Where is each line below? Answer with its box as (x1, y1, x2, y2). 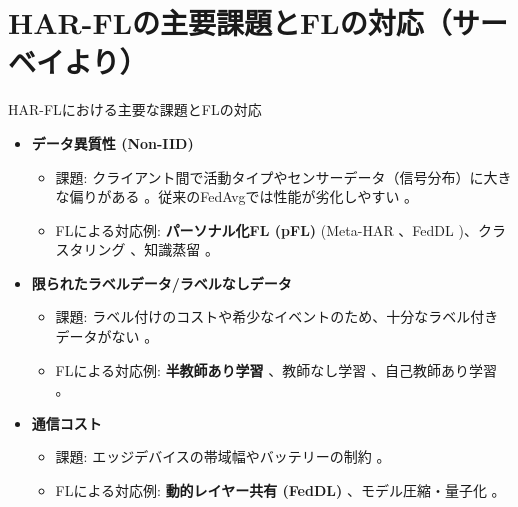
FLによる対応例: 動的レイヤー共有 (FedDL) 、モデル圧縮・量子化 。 (55, 480, 506, 501)
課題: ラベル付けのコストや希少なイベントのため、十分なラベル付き (55, 306, 499, 327)
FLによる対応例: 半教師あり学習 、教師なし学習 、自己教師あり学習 (55, 359, 497, 380)
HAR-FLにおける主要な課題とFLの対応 (8, 99, 262, 120)
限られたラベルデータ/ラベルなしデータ (31, 272, 292, 293)
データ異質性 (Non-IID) (31, 132, 194, 153)
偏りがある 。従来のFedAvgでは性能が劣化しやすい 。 (69, 186, 419, 207)
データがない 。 (55, 326, 159, 347)
